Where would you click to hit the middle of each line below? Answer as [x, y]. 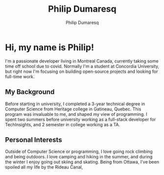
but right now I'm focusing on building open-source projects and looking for [82, 71]
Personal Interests [34, 140]
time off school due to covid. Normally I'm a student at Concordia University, [82, 66]
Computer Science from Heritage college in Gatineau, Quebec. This [73, 109]
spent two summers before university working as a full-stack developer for [81, 119]
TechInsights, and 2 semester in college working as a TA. [63, 124]
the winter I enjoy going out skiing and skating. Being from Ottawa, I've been [82, 162]
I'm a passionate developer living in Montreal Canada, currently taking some [82, 61]
